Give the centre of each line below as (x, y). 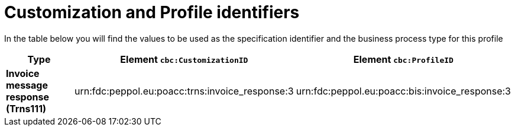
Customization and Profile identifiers (152, 12)
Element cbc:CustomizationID (184, 59)
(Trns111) (26, 108)
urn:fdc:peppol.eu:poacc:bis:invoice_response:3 (403, 91)
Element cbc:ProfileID (403, 59)
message (27, 85)
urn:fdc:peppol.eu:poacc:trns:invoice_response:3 (184, 91)
